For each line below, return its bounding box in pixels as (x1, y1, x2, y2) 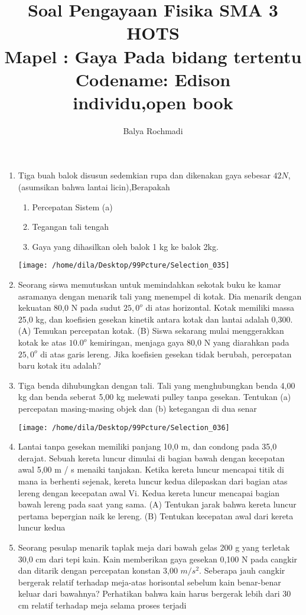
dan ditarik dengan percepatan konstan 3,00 (18, 564, 178, 577)
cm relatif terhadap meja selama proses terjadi (18, 599, 187, 611)
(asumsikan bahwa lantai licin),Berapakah (18, 181, 170, 193)
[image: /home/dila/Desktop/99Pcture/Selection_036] (18, 423, 230, 432)
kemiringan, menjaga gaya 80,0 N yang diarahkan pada (89, 336, 289, 349)
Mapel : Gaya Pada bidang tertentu (4, 44, 302, 68)
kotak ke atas (18, 336, 67, 349)
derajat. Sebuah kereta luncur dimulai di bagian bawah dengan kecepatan (18, 451, 285, 464)
